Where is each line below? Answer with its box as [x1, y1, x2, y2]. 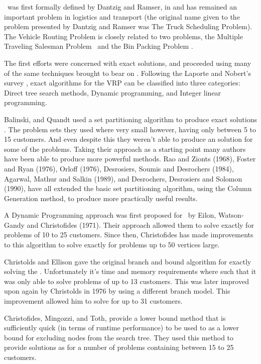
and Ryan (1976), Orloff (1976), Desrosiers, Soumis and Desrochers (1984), [4, 163, 234, 173]
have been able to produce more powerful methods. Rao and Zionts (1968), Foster [4, 153, 256, 164]
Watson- [218, 210, 244, 220]
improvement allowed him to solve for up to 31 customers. [4, 296, 183, 306]
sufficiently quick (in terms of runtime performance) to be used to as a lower [4, 322, 239, 333]
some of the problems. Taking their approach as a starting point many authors [4, 143, 246, 154]
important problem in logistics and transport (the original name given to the [4, 11, 240, 22]
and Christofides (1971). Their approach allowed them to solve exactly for [27, 219, 254, 230]
